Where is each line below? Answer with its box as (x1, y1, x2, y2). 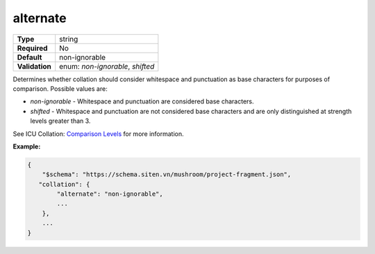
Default (17, 52, 42, 62)
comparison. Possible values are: (12, 84, 108, 93)
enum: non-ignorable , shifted (59, 61, 155, 71)
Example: (12, 142, 41, 151)
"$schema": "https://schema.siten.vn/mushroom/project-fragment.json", (42, 171, 292, 178)
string (59, 34, 78, 44)
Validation (17, 61, 52, 71)
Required (17, 43, 48, 53)
